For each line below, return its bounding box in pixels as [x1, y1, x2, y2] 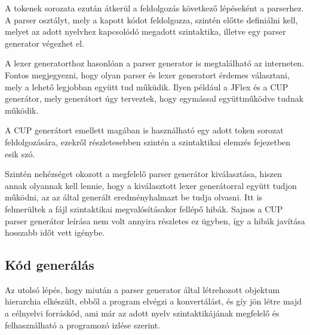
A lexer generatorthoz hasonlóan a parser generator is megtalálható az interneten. [5, 57, 305, 69]
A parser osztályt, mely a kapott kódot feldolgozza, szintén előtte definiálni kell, [5, 13, 298, 26]
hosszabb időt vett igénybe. [5, 226, 105, 239]
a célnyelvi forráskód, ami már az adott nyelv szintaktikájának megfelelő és [5, 307, 280, 319]
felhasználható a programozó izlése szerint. [5, 318, 161, 331]
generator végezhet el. [5, 36, 85, 49]
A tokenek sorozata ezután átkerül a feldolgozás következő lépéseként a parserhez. [5, 2, 304, 14]
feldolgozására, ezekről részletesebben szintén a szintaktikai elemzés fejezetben [5, 135, 291, 148]
